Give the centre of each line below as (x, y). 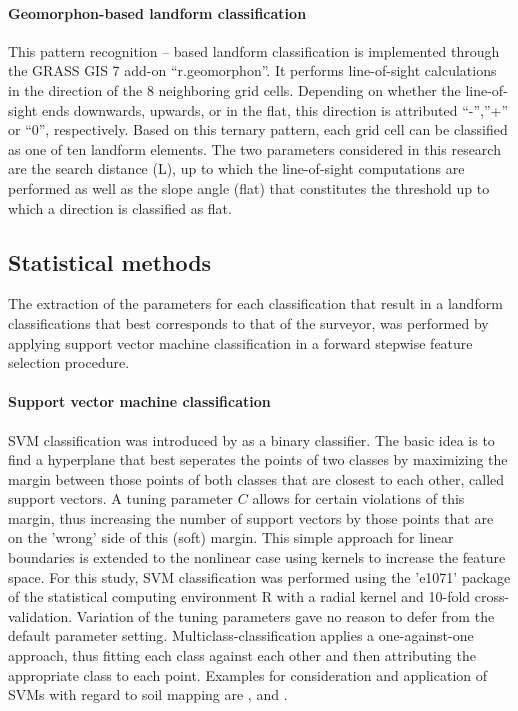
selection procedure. (69, 362)
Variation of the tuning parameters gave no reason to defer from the (285, 615)
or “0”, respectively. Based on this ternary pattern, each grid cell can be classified (258, 129)
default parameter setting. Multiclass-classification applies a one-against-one (241, 635)
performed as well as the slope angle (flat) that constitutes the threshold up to (249, 187)
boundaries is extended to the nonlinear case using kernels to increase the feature (257, 557)
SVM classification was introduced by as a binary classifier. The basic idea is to (251, 439)
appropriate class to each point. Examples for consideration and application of (248, 674)
